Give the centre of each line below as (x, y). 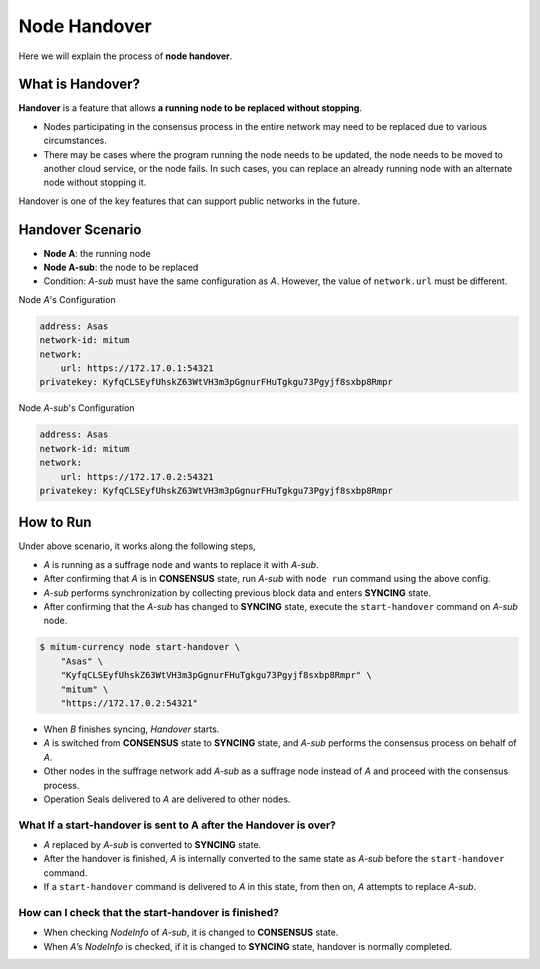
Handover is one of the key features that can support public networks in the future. (189, 201)
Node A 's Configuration (67, 299)
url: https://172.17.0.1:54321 (137, 368)
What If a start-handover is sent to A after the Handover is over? (177, 825)
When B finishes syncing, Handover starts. (131, 729)
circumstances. (75, 141)
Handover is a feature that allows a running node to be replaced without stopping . (190, 108)
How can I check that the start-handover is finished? (149, 912)
